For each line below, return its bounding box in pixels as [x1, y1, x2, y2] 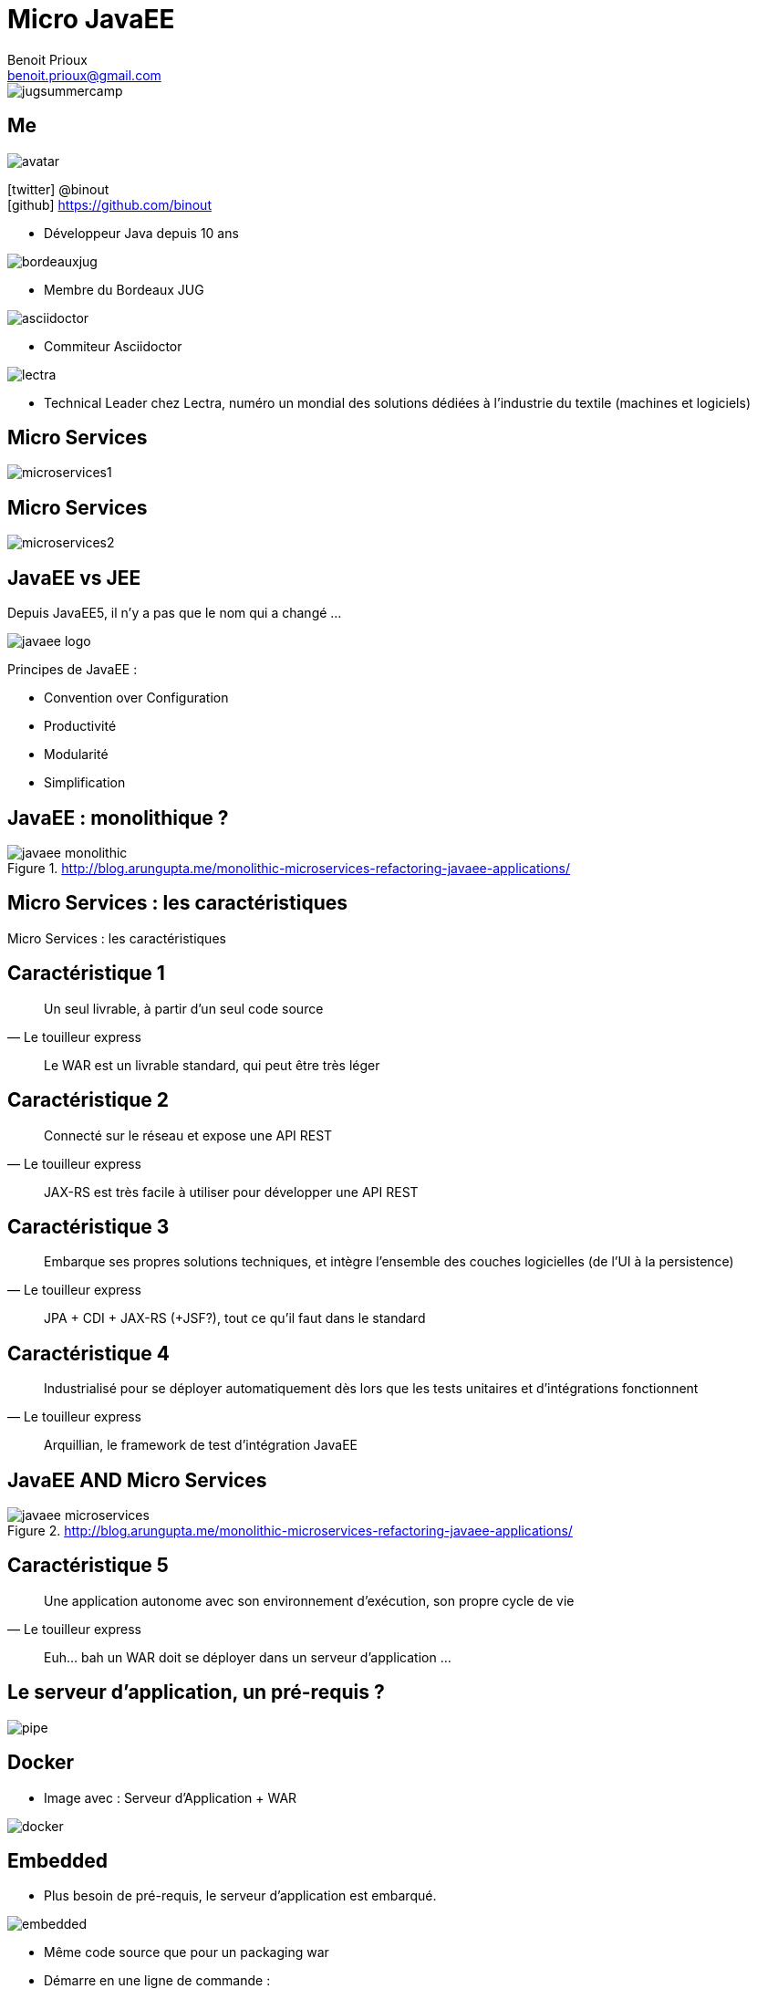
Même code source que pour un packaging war [44, 1944, 329, 1961]
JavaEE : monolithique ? [7, 806, 229, 829]
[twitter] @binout [7, 181, 109, 197]
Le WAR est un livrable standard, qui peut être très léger [44, 1057, 380, 1073]
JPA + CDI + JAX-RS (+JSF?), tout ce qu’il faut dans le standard [44, 1310, 426, 1327]
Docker [7, 1751, 75, 1775]
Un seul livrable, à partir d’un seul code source [44, 1000, 324, 1016]
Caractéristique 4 [7, 1341, 171, 1365]
